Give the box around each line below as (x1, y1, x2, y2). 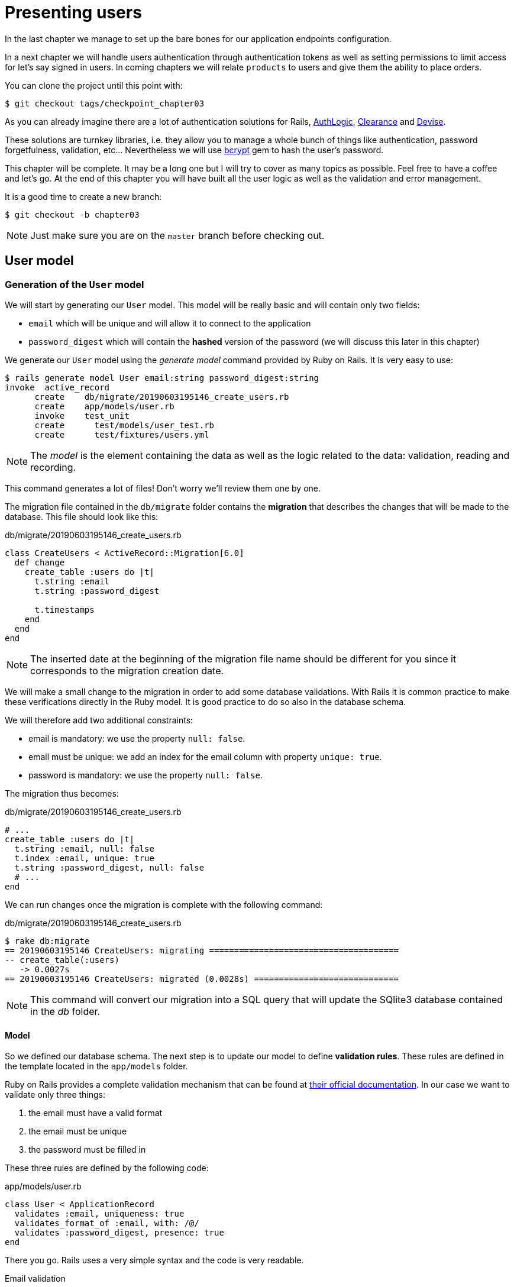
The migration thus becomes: (5, 788, 119, 798)
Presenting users (5, 2, 142, 22)
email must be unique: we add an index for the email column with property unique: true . (28, 751, 382, 762)
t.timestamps (34, 604, 95, 615)
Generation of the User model (5, 278, 144, 290)
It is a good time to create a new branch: (5, 191, 162, 202)
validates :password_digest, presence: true (14, 1228, 224, 1238)
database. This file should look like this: (5, 511, 159, 522)
